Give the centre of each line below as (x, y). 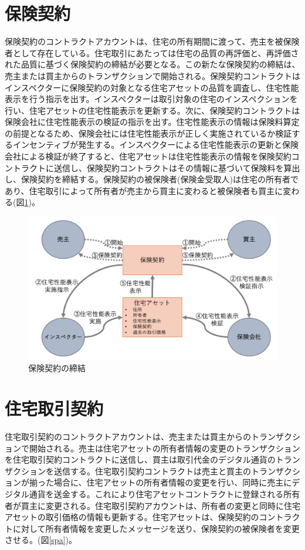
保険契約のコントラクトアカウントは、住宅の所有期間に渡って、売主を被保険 (152, 41)
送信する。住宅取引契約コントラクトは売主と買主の (152, 471)
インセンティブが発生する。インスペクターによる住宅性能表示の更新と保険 (155, 145)
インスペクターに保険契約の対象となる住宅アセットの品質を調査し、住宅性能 (152, 87)
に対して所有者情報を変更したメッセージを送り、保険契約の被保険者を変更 (156, 528)
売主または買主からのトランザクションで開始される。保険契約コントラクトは (152, 75)
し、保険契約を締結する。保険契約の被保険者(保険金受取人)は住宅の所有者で (152, 179)
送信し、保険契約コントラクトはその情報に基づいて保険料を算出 (177, 167)
